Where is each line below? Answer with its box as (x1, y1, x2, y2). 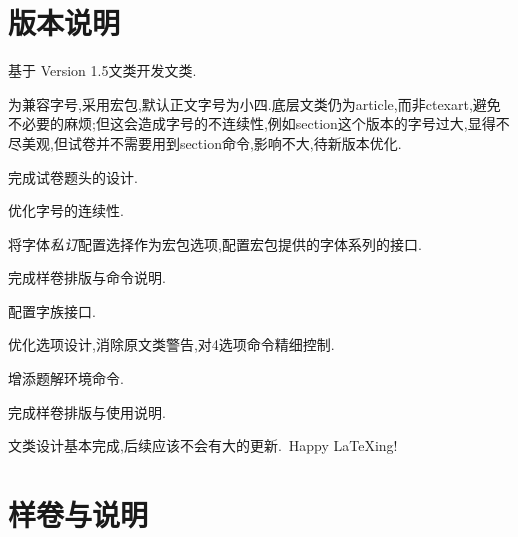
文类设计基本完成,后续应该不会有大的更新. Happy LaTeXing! (8, 435, 398, 456)
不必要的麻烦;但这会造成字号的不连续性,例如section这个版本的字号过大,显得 (8, 113, 496, 134)
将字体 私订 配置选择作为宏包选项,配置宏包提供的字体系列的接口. (8, 233, 422, 254)
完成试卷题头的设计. (8, 166, 138, 187)
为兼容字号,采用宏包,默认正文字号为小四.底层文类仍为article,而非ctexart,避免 (8, 93, 501, 114)
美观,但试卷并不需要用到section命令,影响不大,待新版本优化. (21, 132, 402, 153)
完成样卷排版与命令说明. (8, 267, 166, 288)
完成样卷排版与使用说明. (8, 401, 166, 422)
